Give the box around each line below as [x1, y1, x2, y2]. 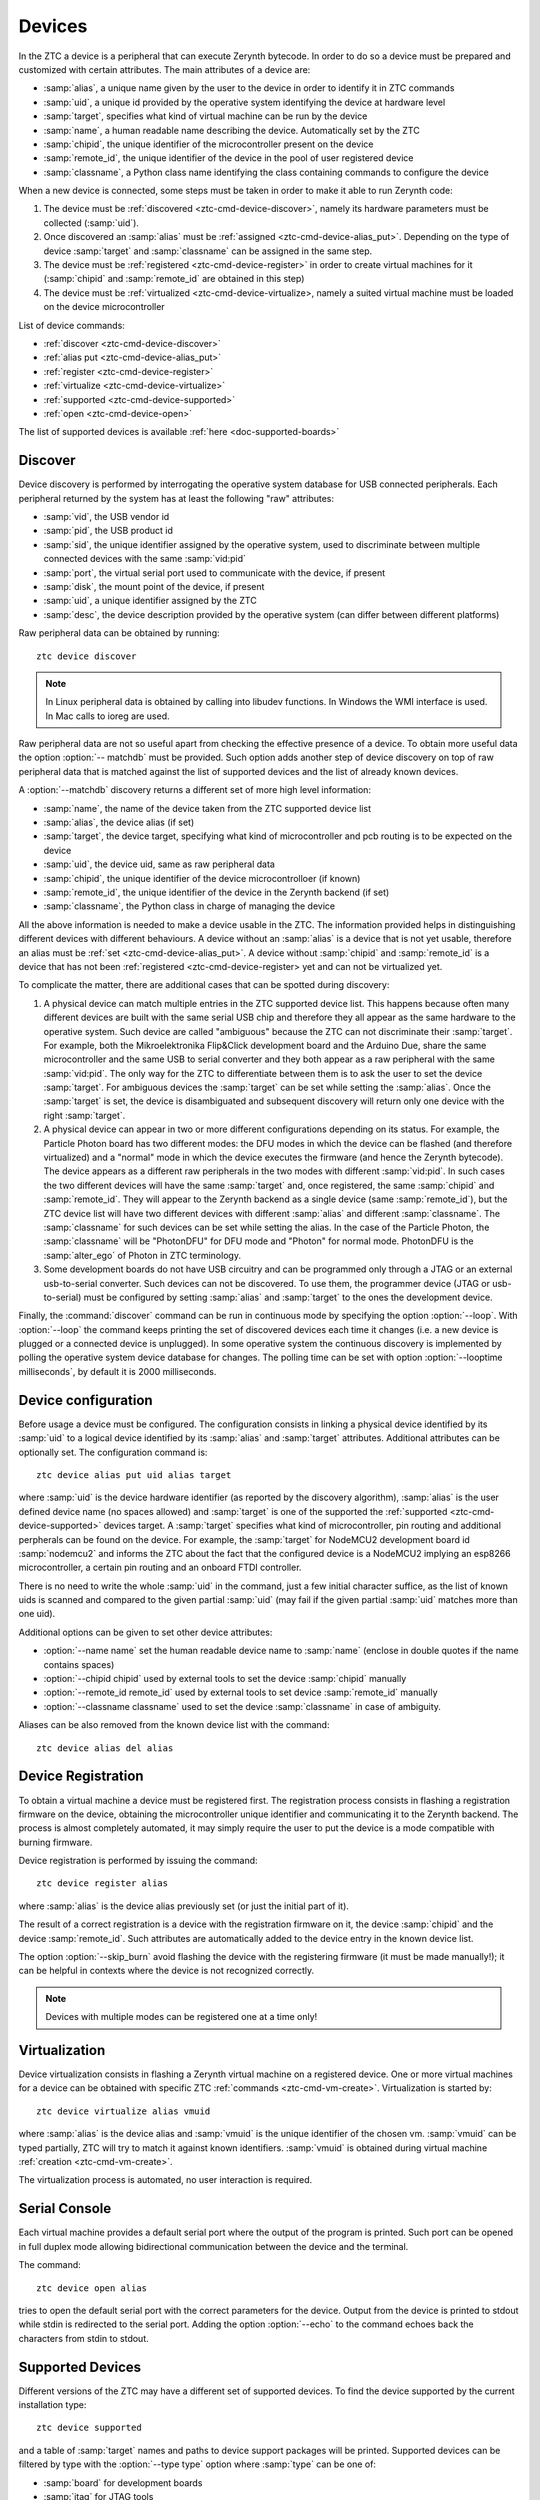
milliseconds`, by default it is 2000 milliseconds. [18, 1365, 217, 1377]
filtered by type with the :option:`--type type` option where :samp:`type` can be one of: [18, 2458, 377, 2470]
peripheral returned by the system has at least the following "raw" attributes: [18, 492, 335, 504]
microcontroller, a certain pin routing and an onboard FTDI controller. [18, 1561, 302, 1574]
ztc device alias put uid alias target [36, 1469, 232, 1480]
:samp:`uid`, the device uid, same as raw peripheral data [43, 858, 275, 870]
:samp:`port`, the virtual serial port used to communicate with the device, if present [43, 566, 386, 579]
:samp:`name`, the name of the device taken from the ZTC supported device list [43, 802, 372, 814]
